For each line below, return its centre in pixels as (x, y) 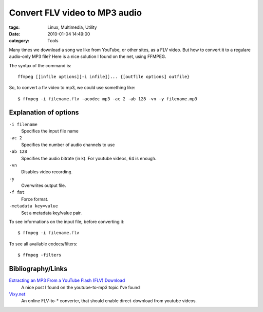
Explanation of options (44, 113)
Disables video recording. (47, 172)
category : (19, 41)
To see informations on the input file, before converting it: (67, 222)
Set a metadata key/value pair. (52, 213)
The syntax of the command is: (40, 65)
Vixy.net (17, 294)
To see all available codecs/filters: (43, 244)
